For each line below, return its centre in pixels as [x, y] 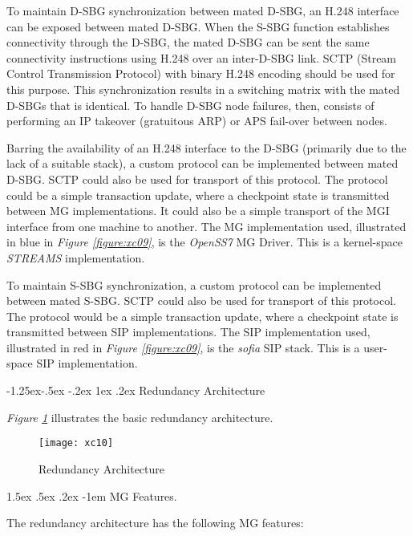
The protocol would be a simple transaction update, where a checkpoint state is [202, 316]
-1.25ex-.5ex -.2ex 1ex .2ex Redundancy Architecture [136, 390]
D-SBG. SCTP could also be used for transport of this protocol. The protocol [197, 179]
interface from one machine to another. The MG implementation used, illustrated [206, 226]
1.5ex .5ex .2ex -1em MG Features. [92, 495]
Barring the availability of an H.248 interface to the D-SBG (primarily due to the [206, 147]
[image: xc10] [76, 443]
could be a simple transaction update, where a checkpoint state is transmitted [198, 195]
